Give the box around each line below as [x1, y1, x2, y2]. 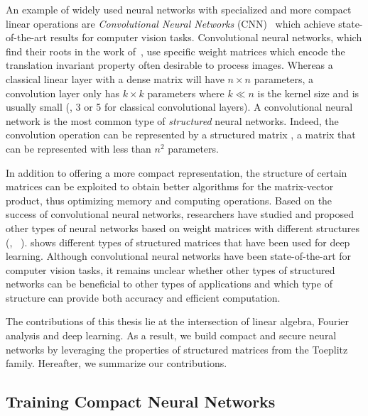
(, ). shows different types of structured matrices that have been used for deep [6, 234, 350, 249]
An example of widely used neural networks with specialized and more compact [6, 2, 352, 16]
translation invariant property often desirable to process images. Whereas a [6, 58, 333, 72]
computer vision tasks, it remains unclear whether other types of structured [6, 262, 335, 277]
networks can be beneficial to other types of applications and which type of [6, 276, 332, 291]
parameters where [147, 85, 224, 100]
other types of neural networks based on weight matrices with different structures [6, 220, 360, 235]
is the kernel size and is [257, 85, 359, 100]
